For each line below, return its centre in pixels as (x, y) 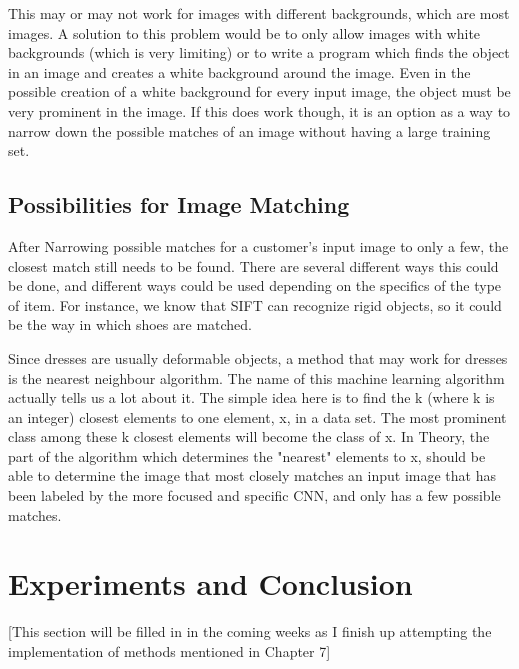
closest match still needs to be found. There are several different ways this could (253, 265)
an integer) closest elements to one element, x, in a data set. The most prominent (257, 416)
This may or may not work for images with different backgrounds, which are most (259, 13)
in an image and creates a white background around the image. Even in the (239, 71)
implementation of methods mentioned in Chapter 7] (169, 650)
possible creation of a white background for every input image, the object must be (259, 91)
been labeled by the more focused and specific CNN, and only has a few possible (254, 495)
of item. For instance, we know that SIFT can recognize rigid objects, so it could (255, 304)
